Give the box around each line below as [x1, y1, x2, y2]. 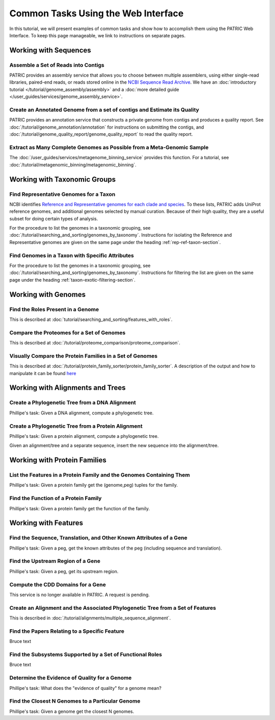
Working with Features [9, 518, 84, 528]
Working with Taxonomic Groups [9, 175, 116, 184]
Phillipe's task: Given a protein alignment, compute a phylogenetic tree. [9, 433, 159, 439]
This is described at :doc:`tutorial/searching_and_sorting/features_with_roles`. [9, 316, 173, 322]
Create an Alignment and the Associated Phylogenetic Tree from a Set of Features [9, 604, 216, 611]
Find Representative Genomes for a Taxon [9, 190, 116, 197]
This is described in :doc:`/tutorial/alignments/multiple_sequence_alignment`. [9, 615, 171, 621]
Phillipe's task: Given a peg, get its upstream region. [9, 568, 119, 574]
